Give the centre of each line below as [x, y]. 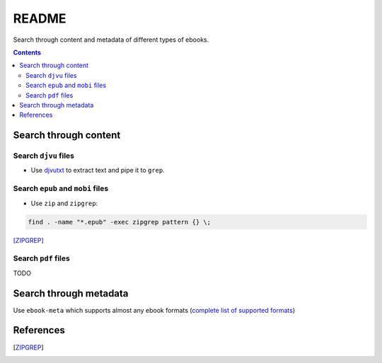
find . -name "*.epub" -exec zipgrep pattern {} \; [120, 222]
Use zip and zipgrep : [64, 203]
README [40, 18]
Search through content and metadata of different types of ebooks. [111, 40]
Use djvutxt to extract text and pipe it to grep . [98, 171]
